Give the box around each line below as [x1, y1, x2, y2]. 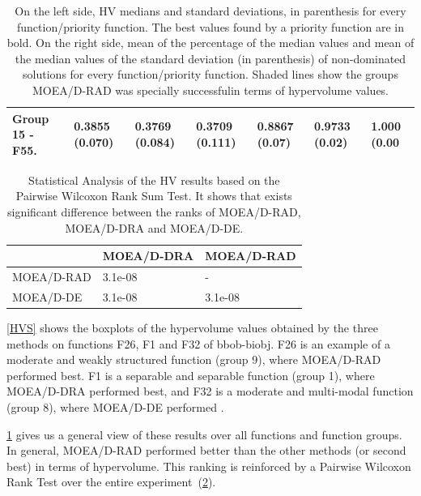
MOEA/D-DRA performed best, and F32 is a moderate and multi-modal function [6, 383, 414, 400]
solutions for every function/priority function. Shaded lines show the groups [23, 66, 398, 83]
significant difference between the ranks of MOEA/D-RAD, [6, 203, 301, 220]
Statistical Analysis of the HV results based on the [28, 171, 280, 188]
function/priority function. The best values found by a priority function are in [16, 18, 404, 35]
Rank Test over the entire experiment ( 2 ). [6, 473, 216, 490]
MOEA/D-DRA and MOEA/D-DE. [65, 219, 244, 236]
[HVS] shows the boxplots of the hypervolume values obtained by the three [6, 319, 378, 336]
